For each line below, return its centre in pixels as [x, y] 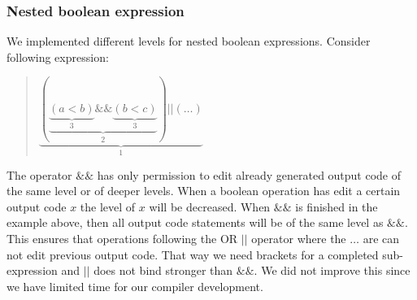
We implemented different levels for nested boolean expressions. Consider [189, 41]
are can [381, 239]
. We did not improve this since [332, 270]
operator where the [299, 239]
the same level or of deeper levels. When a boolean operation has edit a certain [204, 191]
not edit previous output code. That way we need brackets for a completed [193, 254]
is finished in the [337, 206]
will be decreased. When [210, 206]
